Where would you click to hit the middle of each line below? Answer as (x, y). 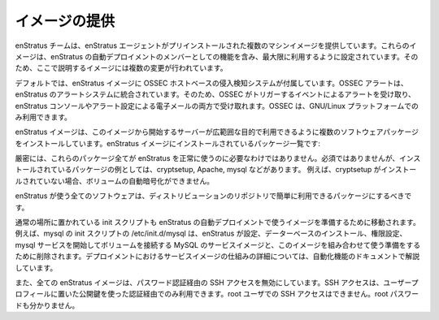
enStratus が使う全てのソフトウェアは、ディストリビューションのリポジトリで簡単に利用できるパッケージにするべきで (213, 196)
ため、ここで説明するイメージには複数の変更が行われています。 (121, 68)
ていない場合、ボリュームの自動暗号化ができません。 (125, 181)
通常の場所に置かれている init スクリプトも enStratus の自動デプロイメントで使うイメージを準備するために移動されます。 (217, 223)
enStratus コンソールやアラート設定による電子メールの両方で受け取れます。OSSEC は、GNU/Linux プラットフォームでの (217, 106)
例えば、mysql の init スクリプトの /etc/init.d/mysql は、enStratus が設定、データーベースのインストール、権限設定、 (211, 234)
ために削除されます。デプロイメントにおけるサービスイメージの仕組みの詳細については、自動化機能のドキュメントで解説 (217, 257)
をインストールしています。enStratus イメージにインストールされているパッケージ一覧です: (167, 143)
